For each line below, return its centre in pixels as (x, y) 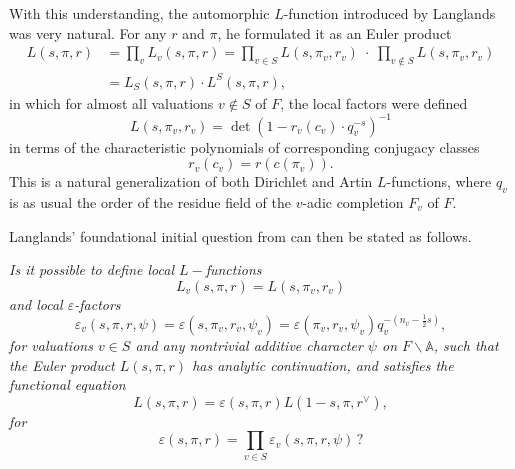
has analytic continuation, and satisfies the (323, 364)
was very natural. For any (88, 32)
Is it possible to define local (92, 269)
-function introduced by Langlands (389, 13)
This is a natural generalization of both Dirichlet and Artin (191, 181)
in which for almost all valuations (111, 102)
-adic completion (353, 202)
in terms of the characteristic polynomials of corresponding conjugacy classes (244, 146)
